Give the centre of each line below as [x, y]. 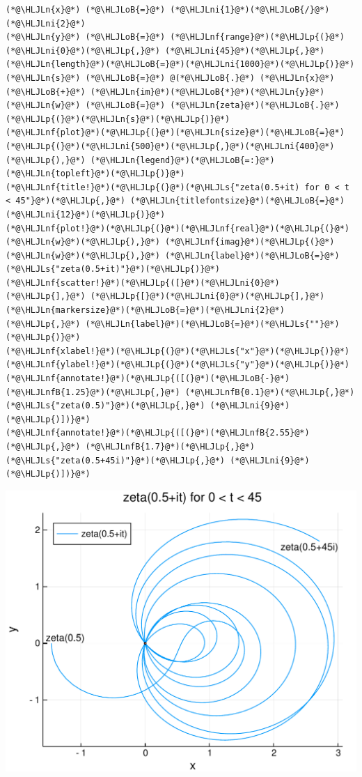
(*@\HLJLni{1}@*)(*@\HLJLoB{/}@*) [250, 10]
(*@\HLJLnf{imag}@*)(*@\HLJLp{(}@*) [250, 242]
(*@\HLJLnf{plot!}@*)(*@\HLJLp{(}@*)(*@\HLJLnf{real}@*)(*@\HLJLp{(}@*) [178, 228]
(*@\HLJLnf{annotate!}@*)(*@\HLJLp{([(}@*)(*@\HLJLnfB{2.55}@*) [158, 433]
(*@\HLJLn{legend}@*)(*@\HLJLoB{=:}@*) [182, 160]
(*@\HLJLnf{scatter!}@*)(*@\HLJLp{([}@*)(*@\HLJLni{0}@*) [143, 283]
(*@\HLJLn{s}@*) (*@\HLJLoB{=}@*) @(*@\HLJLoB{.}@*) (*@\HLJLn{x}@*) [170, 78]
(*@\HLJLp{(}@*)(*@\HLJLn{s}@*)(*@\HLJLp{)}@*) [118, 119]
